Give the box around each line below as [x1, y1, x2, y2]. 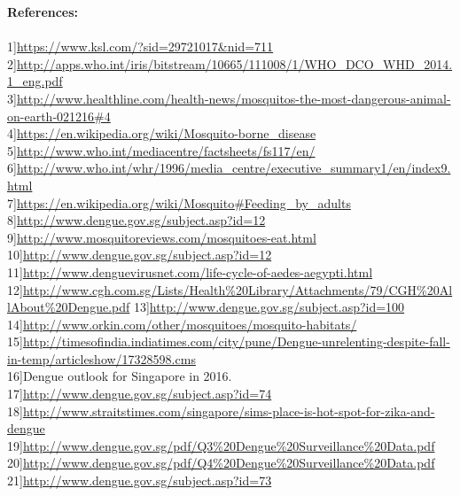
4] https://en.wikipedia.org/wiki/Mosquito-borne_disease [7, 124, 316, 143]
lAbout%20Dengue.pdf [7, 298, 130, 316]
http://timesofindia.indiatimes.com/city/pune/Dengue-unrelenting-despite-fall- [22, 332, 450, 351]
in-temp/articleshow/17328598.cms [7, 349, 196, 368]
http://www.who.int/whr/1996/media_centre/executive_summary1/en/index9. [16, 159, 451, 177]
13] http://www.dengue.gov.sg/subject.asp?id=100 [133, 298, 405, 316]
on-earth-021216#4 [7, 106, 111, 125]
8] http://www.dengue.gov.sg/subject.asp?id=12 [7, 211, 266, 229]
